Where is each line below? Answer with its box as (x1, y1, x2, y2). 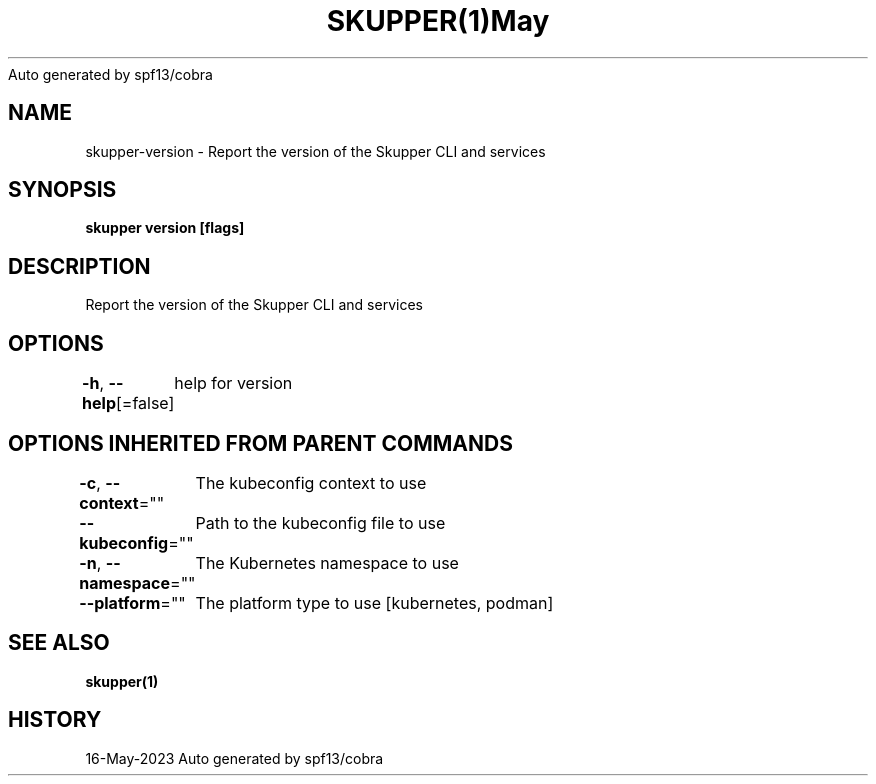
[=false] (115, 393, 175, 414)
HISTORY (8, 707, 102, 733)
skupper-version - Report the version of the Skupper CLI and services (85, 142, 546, 160)
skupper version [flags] (85, 219, 245, 237)
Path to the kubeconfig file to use (195, 512, 446, 533)
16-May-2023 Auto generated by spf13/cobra (85, 749, 384, 767)
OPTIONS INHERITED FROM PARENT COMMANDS (8, 430, 513, 456)
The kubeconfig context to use (195, 472, 427, 493)
